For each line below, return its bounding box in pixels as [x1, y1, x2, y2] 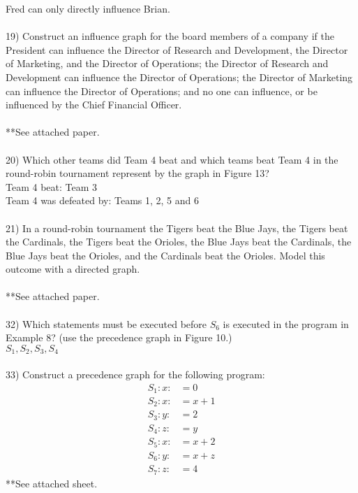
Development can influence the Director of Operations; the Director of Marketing [6, 69, 353, 84]
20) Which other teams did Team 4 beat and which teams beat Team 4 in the [6, 152, 338, 166]
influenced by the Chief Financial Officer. [6, 97, 182, 112]
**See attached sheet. [6, 476, 98, 490]
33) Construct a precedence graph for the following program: [6, 366, 265, 381]
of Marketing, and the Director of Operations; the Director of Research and [6, 56, 329, 71]
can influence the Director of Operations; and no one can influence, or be [6, 83, 318, 98]
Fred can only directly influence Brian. [6, 1, 170, 15]
